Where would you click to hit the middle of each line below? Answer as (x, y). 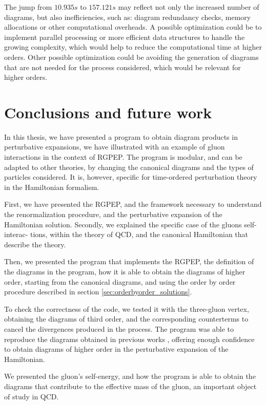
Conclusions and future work (108, 112)
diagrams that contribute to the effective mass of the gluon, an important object (130, 386)
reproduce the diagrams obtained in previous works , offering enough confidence (129, 339)
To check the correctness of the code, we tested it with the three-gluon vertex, (127, 308)
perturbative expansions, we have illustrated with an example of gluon (115, 147)
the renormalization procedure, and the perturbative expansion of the (113, 214)
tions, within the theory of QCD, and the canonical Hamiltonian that (139, 234)
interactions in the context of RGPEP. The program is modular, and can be (123, 157)
